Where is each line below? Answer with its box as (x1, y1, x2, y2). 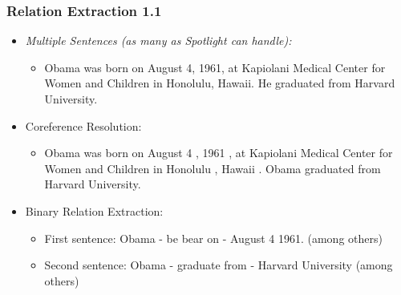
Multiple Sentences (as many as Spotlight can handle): (25, 32, 292, 49)
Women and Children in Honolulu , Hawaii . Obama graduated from (44, 160, 381, 176)
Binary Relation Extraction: (25, 202, 164, 219)
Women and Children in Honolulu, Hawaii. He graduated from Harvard (44, 75, 395, 91)
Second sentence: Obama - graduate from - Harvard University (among (44, 257, 393, 273)
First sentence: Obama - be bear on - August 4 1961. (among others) (44, 229, 383, 246)
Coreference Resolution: (25, 117, 142, 134)
